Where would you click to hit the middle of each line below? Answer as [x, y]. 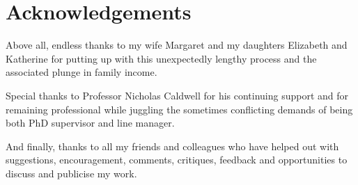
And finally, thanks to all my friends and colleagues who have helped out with [172, 146]
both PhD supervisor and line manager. [90, 123]
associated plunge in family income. [81, 72]
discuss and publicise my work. [71, 173]
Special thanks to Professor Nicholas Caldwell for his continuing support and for [177, 95]
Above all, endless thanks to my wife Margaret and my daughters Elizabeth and [177, 45]
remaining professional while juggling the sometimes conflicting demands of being [179, 109]
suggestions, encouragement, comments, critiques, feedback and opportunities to [177, 160]
